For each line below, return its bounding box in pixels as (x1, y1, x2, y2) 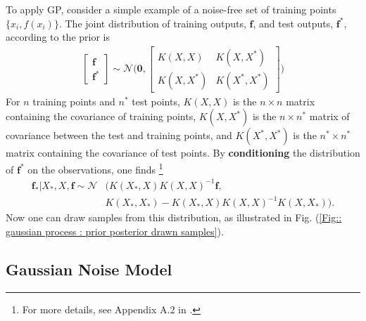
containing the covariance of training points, (6, 109, 196, 124)
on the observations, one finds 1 (27, 160, 163, 176)
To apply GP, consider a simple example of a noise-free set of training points (6, 2, 336, 16)
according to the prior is (6, 30, 110, 44)
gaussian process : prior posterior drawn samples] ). (6, 223, 224, 238)
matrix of (309, 109, 350, 124)
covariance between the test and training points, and (6, 128, 232, 143)
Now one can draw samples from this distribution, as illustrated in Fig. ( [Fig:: (6, 210, 342, 225)
